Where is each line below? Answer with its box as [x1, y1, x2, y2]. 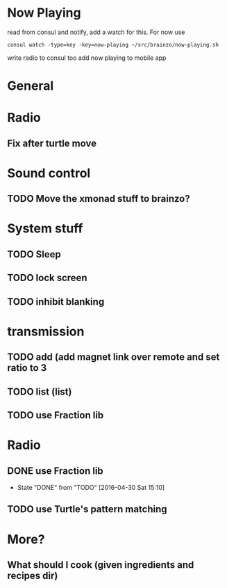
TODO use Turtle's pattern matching [7, 503, 168, 516]
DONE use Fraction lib [7, 465, 104, 477]
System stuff [7, 221, 83, 237]
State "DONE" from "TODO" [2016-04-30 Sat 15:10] [17, 484, 165, 491]
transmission [7, 324, 85, 339]
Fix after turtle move [7, 137, 97, 149]
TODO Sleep [7, 248, 61, 260]
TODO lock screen [7, 272, 88, 284]
